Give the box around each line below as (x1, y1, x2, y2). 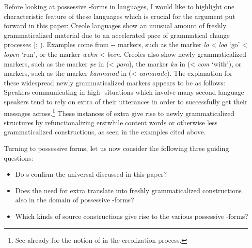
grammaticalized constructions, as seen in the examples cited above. (4, 127, 206, 137)
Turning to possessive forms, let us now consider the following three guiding (4, 143, 229, 153)
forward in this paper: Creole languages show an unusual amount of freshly (4, 20, 227, 31)
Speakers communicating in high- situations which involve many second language (4, 87, 244, 97)
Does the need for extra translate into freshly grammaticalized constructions (15, 185, 242, 195)
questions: (4, 152, 33, 163)
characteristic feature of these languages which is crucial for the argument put (4, 11, 236, 21)
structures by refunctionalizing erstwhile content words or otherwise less (4, 117, 218, 127)
